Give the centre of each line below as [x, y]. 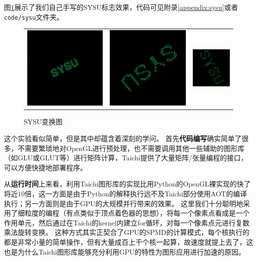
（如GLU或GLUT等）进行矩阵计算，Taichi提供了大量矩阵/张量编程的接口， [126, 158]
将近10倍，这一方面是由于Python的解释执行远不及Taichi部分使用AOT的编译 [126, 193]
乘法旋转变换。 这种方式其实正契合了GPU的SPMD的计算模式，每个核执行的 [127, 232]
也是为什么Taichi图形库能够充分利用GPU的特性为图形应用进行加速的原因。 [125, 251]
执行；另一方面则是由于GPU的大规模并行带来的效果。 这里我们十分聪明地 [124, 203]
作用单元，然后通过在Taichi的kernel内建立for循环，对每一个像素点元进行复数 [127, 222]
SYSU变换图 [43, 122]
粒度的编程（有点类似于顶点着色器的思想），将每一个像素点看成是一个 [137, 213]
